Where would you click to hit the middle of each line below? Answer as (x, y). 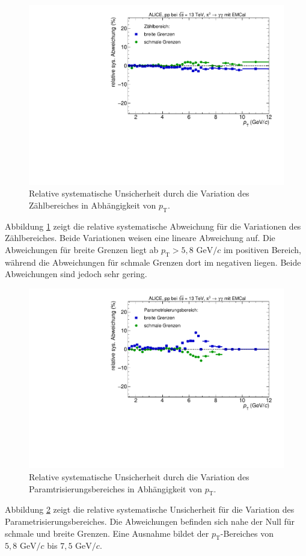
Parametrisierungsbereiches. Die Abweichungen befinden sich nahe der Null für (150, 521)
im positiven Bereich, (262, 249)
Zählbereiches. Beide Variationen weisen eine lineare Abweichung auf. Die (140, 238)
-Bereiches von (247, 533)
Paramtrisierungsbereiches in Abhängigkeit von (115, 488)
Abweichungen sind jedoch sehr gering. (76, 274)
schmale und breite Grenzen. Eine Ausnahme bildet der (107, 533)
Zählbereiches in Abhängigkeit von (93, 205)
